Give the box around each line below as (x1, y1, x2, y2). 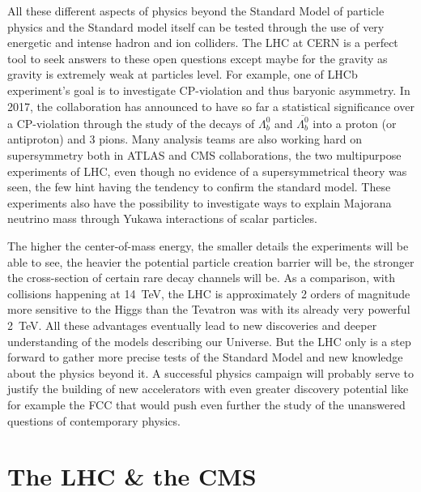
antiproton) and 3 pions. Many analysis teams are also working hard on (7, 130, 363, 148)
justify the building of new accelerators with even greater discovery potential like (7, 380, 409, 397)
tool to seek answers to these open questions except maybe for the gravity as (7, 49, 388, 66)
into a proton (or (313, 114, 397, 131)
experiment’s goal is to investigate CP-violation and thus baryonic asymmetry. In (7, 81, 410, 98)
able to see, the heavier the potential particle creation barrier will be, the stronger (7, 253, 415, 270)
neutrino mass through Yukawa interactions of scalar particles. (7, 210, 317, 227)
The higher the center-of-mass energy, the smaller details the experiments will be (7, 237, 409, 255)
